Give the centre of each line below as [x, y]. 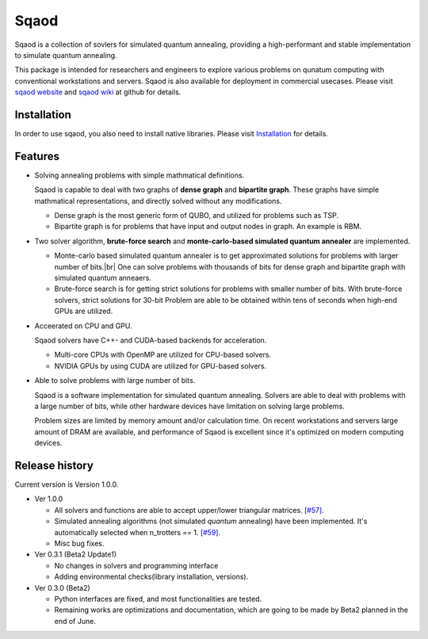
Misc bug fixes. [79, 543]
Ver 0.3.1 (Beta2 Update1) [76, 554]
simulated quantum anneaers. [103, 278]
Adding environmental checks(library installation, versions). [151, 577]
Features [37, 156]
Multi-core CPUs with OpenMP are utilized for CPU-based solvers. [163, 355]
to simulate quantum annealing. [66, 55]
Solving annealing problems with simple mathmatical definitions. [139, 175]
